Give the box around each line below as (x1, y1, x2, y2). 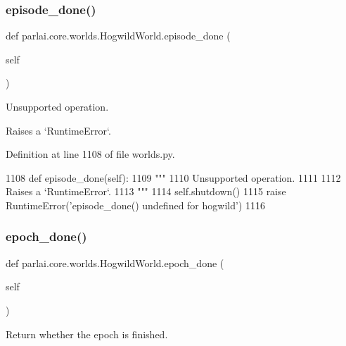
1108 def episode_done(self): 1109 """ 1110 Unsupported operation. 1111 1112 (6, 170, 341, 185)
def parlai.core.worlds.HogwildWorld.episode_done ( (6, 28, 231, 43)
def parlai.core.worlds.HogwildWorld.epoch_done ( (6, 255, 224, 270)
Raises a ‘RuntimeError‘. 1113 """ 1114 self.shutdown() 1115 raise (6, 184, 286, 199)
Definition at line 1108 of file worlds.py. (6, 147, 175, 161)
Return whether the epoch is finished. (6, 326, 168, 341)
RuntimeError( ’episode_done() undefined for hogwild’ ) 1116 (6, 197, 265, 212)
